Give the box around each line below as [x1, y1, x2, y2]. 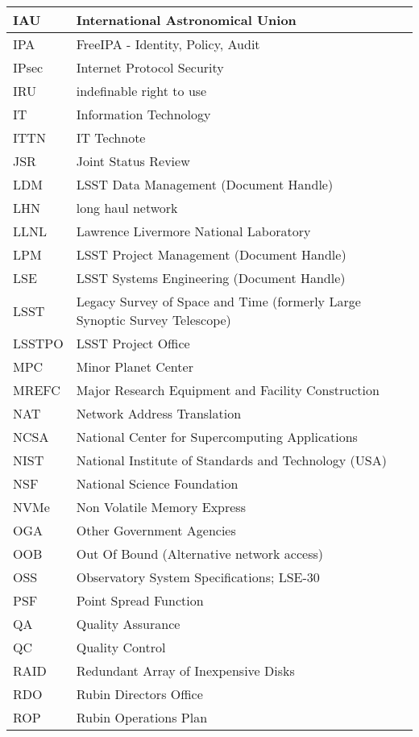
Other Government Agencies [76, 521, 236, 539]
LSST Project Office [76, 334, 190, 352]
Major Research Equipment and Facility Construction [76, 381, 380, 399]
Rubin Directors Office [76, 685, 203, 703]
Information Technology [76, 105, 211, 123]
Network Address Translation [76, 404, 242, 423]
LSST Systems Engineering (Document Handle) [76, 269, 346, 287]
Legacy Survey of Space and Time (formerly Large [76, 292, 361, 310]
